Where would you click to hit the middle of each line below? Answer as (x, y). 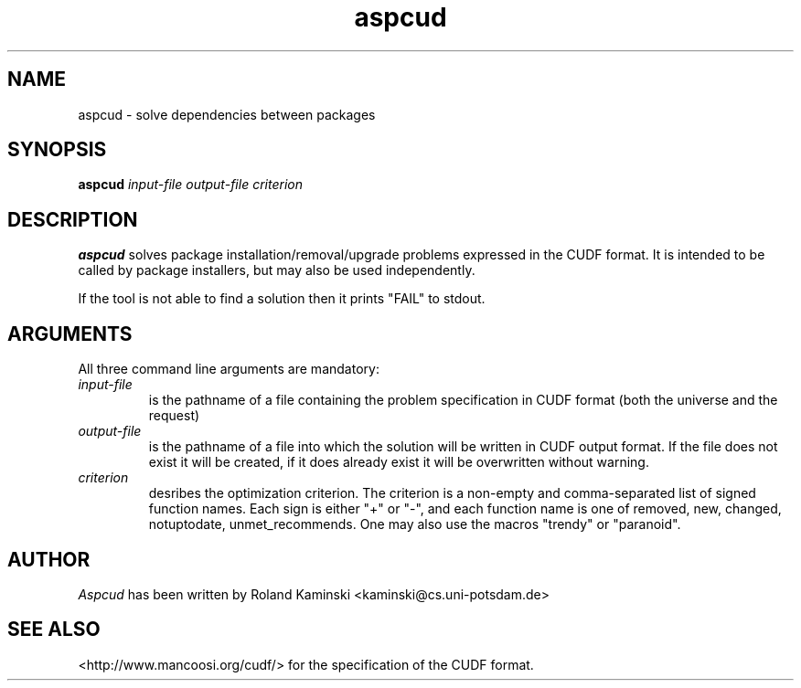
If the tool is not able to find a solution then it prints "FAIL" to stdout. (282, 299)
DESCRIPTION (73, 219)
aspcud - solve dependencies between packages (227, 114)
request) (174, 416)
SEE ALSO (54, 630)
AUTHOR (49, 559)
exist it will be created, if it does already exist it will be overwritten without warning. (399, 462)
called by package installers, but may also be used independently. (277, 270)
